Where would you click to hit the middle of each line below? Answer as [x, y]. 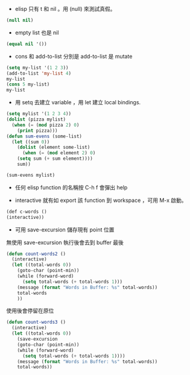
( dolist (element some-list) [54, 147]
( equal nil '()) [27, 44]
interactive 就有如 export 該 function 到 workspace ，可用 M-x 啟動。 [101, 200]
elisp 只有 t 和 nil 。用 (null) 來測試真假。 [65, 9]
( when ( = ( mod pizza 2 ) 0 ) [46, 125]
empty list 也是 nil [37, 33]
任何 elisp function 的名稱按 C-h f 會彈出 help [71, 187]
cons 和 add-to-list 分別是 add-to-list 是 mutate [74, 56]
